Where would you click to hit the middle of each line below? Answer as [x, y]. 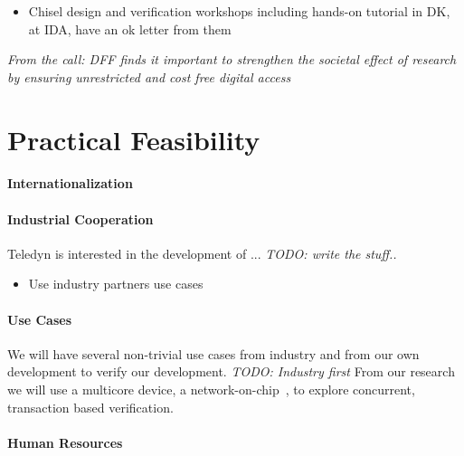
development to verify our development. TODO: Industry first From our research [231, 371]
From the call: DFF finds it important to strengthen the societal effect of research [232, 59]
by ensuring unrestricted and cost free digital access [149, 76]
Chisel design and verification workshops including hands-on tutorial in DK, [239, 11]
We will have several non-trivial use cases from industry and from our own [213, 353]
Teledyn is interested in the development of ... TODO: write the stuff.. [202, 253]
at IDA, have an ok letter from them [130, 28]
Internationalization [70, 183]
